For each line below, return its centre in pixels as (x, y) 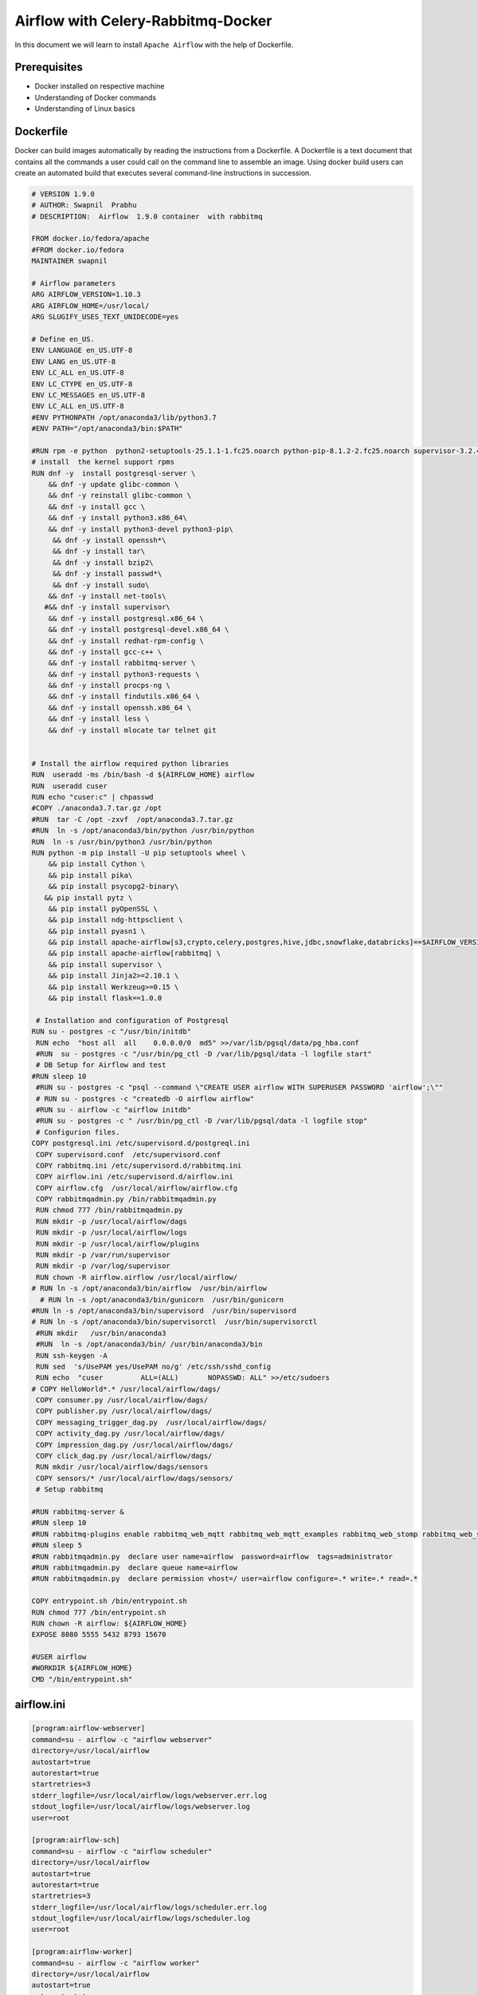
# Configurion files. (78, 1132)
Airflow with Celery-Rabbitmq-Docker (143, 21)
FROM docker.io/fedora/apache (90, 239)
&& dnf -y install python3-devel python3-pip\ (141, 529)
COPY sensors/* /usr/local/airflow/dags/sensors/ (135, 1478)
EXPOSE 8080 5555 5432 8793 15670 (99, 1635)
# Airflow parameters (74, 284)
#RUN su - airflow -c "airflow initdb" (114, 1110)
